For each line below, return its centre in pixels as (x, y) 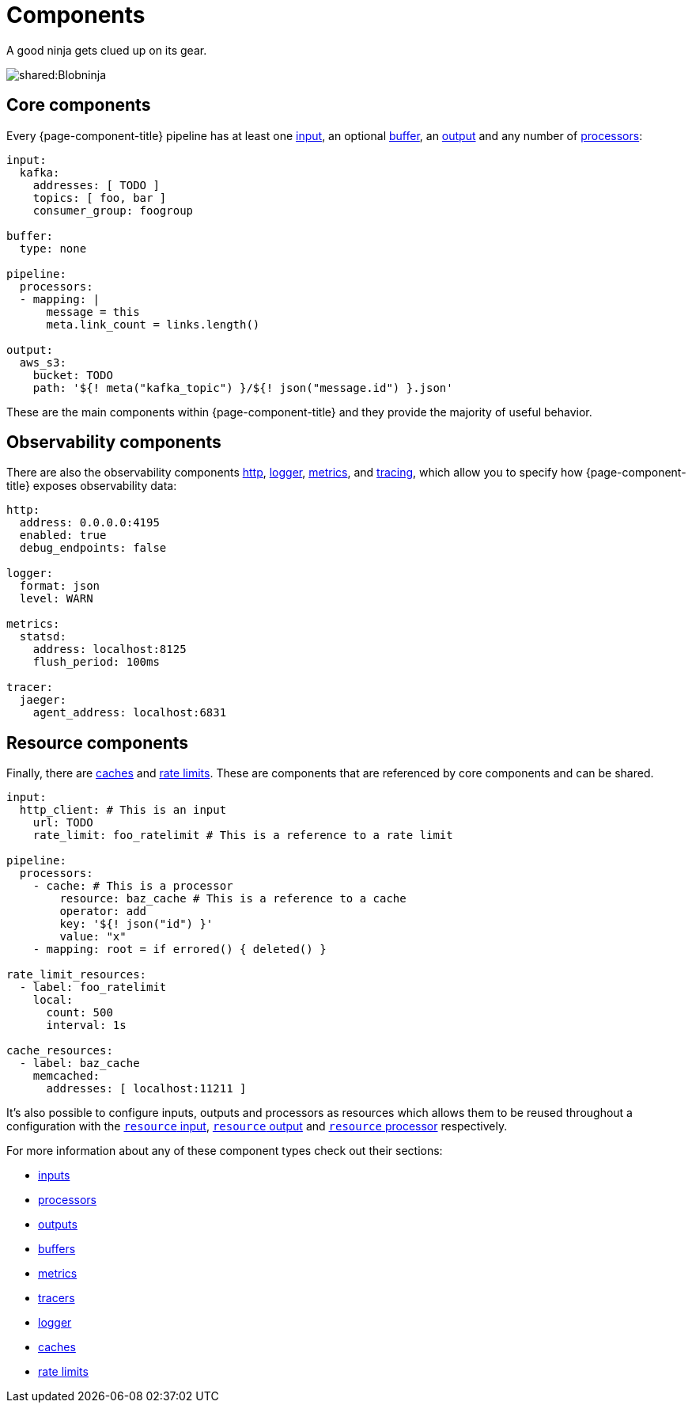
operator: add (103, 911)
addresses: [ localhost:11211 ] (146, 1089)
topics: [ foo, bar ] (100, 197)
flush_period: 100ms (96, 662)
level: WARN (56, 599)
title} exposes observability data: (92, 486)
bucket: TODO (73, 375)
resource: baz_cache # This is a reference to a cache (233, 899)
